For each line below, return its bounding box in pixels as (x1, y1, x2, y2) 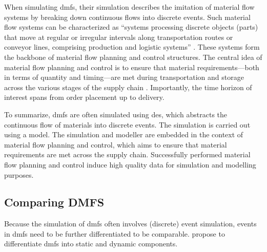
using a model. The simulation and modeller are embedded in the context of (4, 129, 243, 140)
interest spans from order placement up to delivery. (4, 92, 165, 102)
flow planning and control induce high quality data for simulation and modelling (4, 159, 256, 170)
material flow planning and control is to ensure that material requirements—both (4, 61, 259, 72)
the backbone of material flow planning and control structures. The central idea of (4, 51, 262, 62)
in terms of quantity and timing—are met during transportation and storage (4, 72, 244, 82)
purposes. (4, 169, 34, 180)
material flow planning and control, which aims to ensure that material (4, 139, 227, 150)
